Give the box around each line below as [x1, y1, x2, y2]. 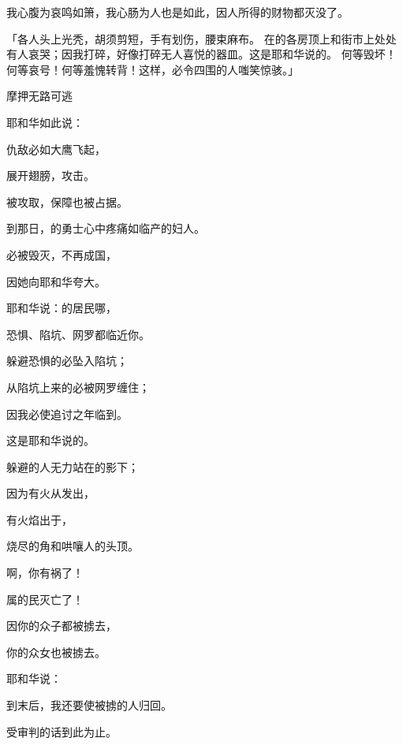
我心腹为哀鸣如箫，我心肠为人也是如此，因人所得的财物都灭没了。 [6, 4, 349, 20]
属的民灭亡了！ [6, 590, 84, 607]
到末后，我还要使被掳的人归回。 [6, 697, 172, 713]
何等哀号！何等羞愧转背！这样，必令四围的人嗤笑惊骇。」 [6, 61, 299, 77]
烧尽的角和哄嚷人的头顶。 [6, 538, 139, 554]
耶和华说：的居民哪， [6, 300, 117, 316]
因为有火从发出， [6, 485, 95, 501]
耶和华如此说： [6, 114, 84, 130]
